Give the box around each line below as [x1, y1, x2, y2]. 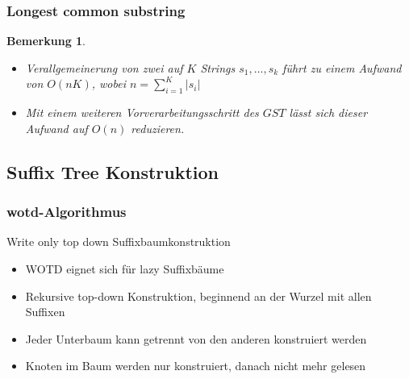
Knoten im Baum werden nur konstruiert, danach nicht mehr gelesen [25, 357, 366, 374]
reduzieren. [131, 119, 185, 136]
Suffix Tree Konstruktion [6, 159, 219, 184]
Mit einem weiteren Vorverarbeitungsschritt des [25, 104, 259, 121]
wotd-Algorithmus [6, 202, 127, 222]
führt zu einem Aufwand [282, 59, 402, 76]
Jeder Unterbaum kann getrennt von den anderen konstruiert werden [25, 330, 367, 347]
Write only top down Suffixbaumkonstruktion [6, 233, 231, 250]
